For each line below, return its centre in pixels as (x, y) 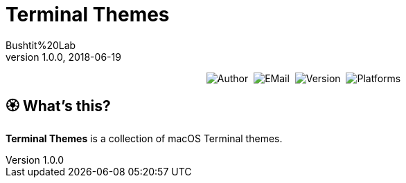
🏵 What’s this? (58, 106)
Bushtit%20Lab (41, 45)
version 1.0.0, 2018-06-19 (63, 57)
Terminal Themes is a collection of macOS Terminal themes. (144, 138)
